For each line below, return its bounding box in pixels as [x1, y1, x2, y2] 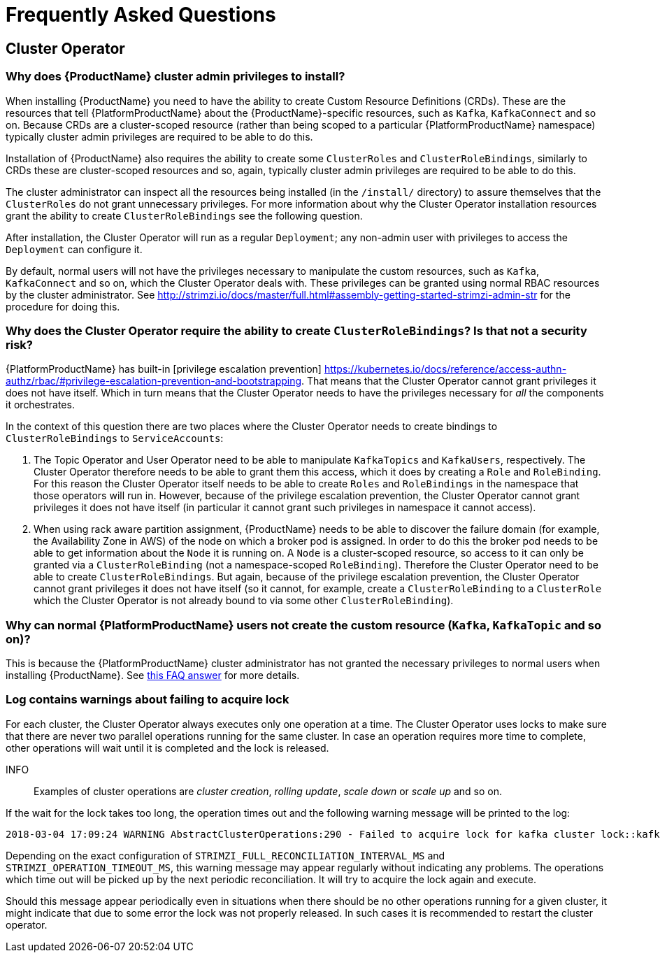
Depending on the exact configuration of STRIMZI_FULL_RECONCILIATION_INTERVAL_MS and [6, 849, 445, 862]
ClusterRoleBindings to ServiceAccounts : [6, 432, 224, 445]
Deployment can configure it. [6, 243, 143, 255]
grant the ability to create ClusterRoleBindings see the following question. [6, 209, 363, 222]
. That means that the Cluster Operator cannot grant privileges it [301, 375, 596, 387]
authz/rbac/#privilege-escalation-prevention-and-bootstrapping [6, 375, 302, 387]
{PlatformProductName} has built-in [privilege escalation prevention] [6, 363, 322, 376]
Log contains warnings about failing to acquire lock [6, 692, 289, 707]
